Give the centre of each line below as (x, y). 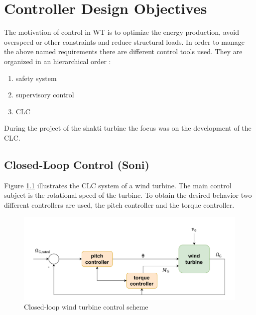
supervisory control (45, 95)
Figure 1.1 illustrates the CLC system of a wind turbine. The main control (118, 185)
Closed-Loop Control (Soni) (77, 164)
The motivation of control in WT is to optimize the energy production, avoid (122, 32)
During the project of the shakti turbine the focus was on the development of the (128, 128)
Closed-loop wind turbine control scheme (86, 307)
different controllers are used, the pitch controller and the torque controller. (119, 204)
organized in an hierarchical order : (58, 61)
